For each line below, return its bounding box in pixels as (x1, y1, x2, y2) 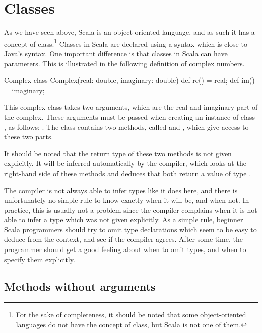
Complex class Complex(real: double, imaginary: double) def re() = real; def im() (4, 75, 255, 86)
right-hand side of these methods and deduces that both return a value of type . (4, 168, 251, 178)
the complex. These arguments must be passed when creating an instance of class (4, 111, 255, 122)
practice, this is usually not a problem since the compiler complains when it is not (4, 204, 257, 215)
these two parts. (4, 131, 53, 142)
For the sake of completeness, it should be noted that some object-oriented (16, 309, 246, 320)
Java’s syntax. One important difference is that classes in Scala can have (4, 48, 228, 58)
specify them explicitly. (4, 254, 75, 264)
